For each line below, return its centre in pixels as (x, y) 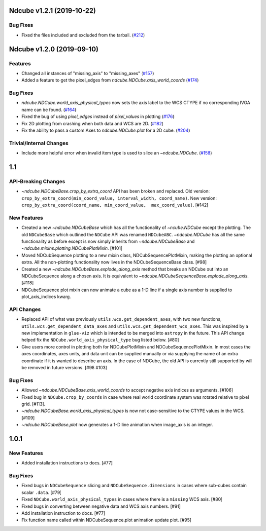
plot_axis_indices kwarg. (46, 297)
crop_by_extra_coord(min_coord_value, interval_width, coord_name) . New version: (119, 198)
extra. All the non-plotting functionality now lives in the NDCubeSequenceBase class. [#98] (114, 262)
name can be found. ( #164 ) (49, 110)
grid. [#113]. (33, 404)
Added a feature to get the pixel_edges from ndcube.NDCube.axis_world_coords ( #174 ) (110, 80)
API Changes (25, 309)
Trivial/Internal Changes (39, 143)
